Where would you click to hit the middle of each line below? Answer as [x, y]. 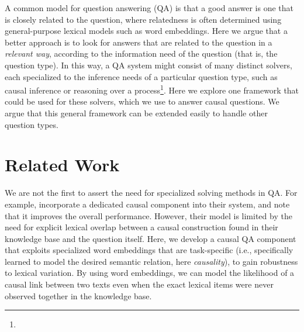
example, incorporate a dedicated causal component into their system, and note [147, 204]
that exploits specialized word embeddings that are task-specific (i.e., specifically [149, 250]
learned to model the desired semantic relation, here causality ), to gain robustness [151, 261]
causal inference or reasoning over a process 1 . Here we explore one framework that [152, 89]
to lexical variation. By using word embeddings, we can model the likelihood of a [150, 273]
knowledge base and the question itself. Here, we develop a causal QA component [151, 238]
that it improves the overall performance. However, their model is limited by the [148, 215]
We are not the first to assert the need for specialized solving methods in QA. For [151, 193]
